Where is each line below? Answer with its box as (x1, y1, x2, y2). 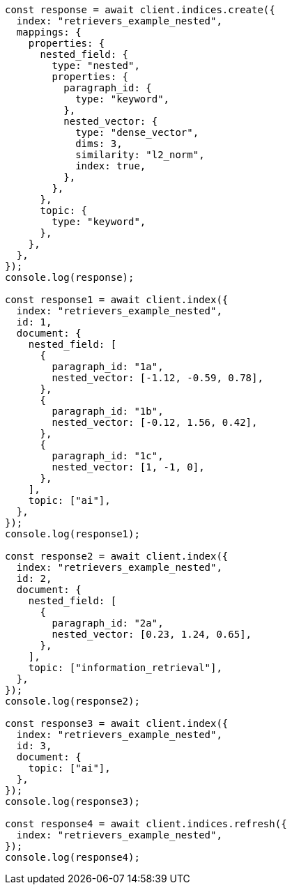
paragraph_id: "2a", (52, 617, 164, 629)
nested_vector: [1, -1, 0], (52, 461, 205, 473)
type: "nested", (52, 60, 140, 71)
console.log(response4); (5, 852, 140, 863)
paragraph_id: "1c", (52, 450, 164, 461)
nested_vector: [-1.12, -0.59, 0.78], (52, 372, 263, 383)
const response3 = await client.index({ (5, 718, 229, 729)
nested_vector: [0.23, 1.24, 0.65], (52, 629, 252, 640)
